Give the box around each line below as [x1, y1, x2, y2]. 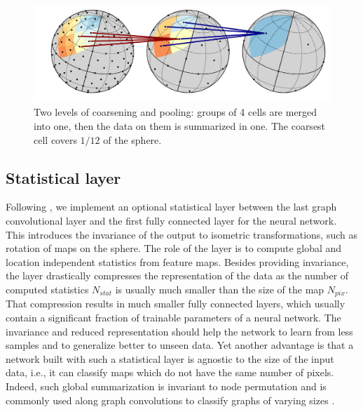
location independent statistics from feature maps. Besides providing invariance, [6, 254, 349, 269]
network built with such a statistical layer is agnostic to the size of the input [6, 351, 334, 366]
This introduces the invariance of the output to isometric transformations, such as [6, 227, 358, 241]
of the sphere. [103, 132, 162, 147]
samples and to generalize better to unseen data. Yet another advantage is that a [6, 338, 354, 352]
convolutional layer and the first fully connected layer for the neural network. [6, 213, 337, 228]
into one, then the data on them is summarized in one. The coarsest [34, 119, 326, 133]
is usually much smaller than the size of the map [115, 282, 324, 297]
